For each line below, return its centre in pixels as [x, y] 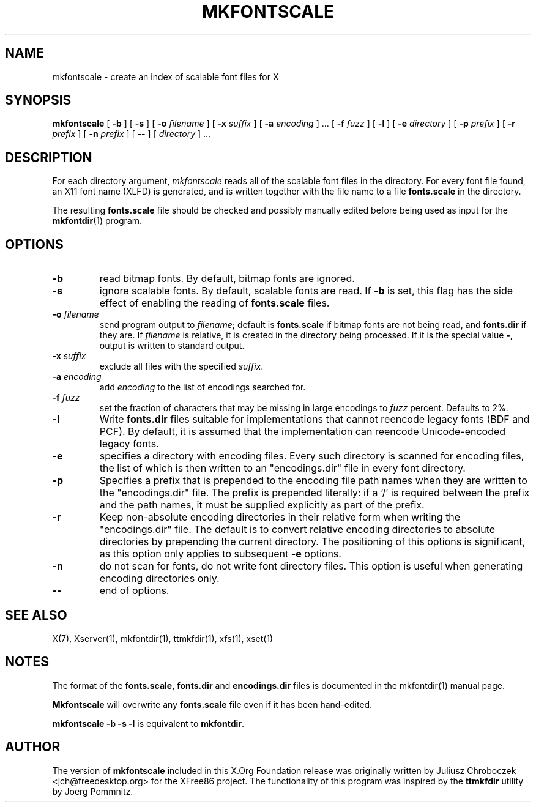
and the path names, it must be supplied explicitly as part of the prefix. [262, 505]
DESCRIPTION [49, 157]
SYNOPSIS [38, 100]
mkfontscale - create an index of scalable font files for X [166, 76]
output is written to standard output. [172, 346]
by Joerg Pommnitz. [93, 791]
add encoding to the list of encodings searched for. [203, 387]
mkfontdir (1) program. [97, 221]
